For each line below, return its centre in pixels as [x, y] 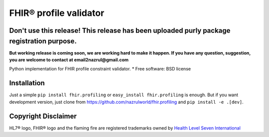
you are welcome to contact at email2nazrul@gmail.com [69, 60]
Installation [27, 83]
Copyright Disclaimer [43, 116]
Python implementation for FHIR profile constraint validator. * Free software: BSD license [100, 69]
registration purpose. [43, 41]
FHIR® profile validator [57, 13]
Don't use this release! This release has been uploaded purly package [120, 31]
